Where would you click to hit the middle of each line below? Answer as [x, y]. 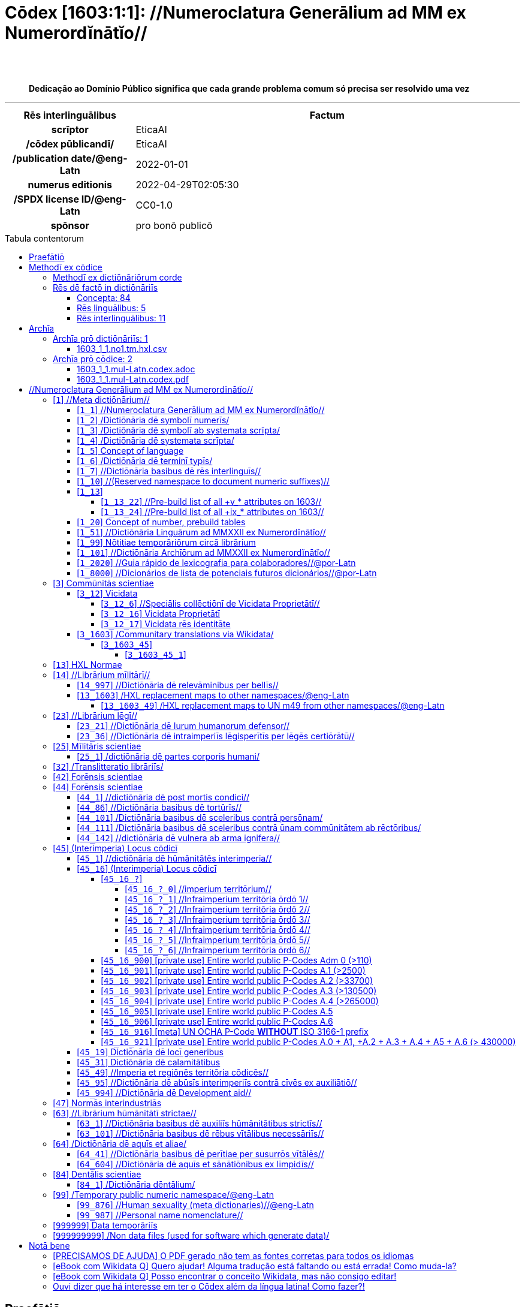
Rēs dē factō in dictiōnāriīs [105, 287]
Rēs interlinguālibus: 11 [121, 318]
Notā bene [49, 1245]
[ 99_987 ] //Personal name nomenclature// [160, 1215]
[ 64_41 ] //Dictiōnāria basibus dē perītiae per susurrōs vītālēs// [200, 1154]
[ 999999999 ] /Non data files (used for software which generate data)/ [191, 1235]
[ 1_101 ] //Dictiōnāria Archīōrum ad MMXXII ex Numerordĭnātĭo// [203, 552]
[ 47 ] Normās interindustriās [107, 1103]
